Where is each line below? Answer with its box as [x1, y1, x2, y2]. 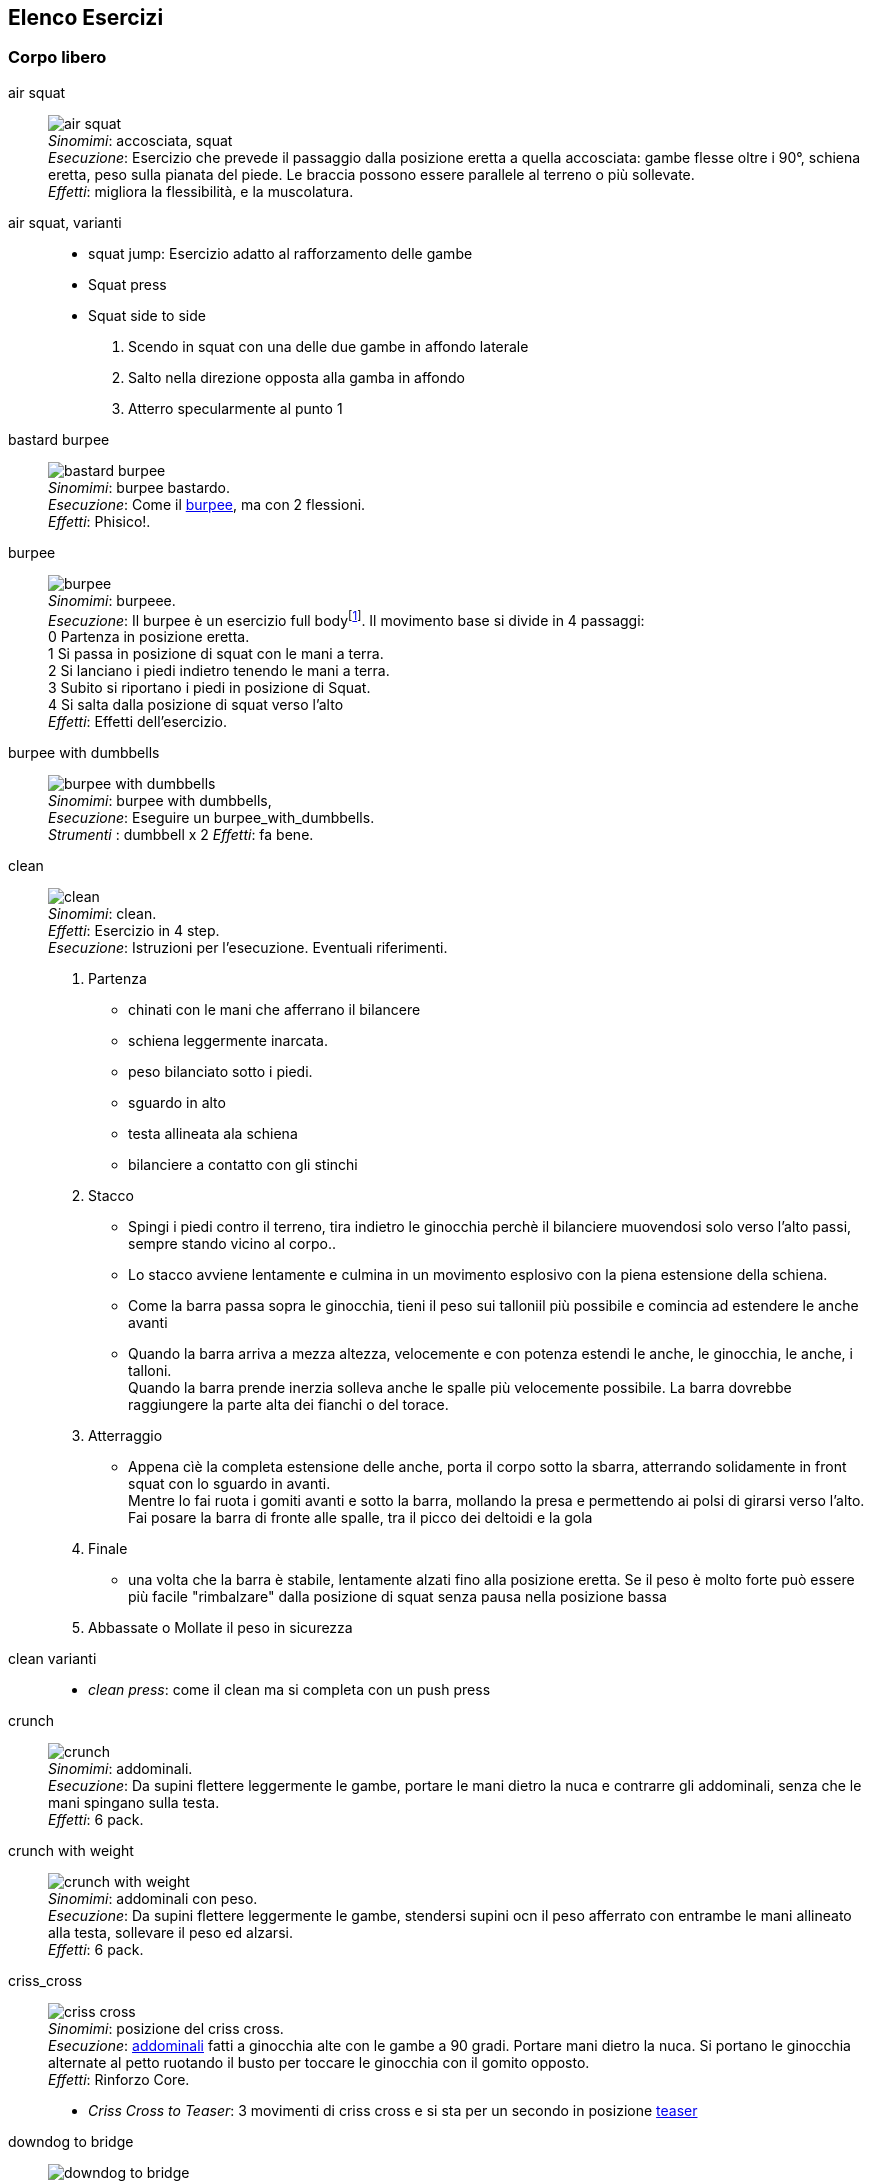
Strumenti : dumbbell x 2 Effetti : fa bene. [48, 826, 314, 844]
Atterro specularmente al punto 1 [128, 399, 343, 417]
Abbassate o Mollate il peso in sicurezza [88, 1619, 353, 1637]
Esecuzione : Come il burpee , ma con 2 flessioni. [48, 495, 366, 513]
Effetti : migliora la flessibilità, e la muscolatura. [48, 182, 354, 200]
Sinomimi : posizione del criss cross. [48, 2020, 284, 2038]
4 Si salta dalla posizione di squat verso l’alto [48, 696, 344, 714]
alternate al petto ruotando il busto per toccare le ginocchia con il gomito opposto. [48, 2054, 590, 2072]
